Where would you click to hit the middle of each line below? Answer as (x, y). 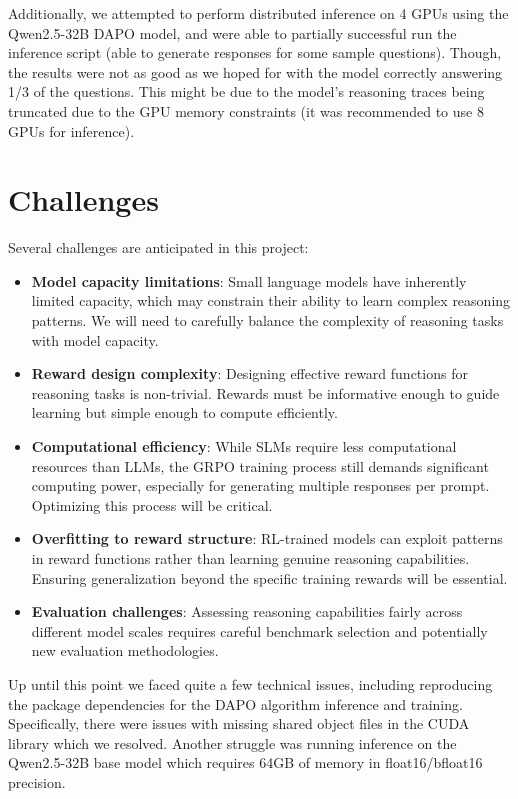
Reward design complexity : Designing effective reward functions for (249, 373)
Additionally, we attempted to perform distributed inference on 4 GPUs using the (258, 13)
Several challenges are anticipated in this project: (158, 247)
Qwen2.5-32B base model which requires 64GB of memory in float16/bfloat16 (245, 762)
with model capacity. (95, 339)
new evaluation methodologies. (125, 650)
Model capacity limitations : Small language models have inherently (249, 280)
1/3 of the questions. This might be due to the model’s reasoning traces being (246, 91)
